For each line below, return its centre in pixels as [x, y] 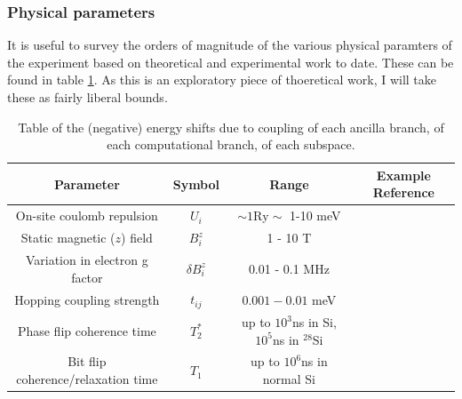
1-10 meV [315, 215]
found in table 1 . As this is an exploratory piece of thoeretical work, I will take [222, 80]
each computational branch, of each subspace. [231, 144]
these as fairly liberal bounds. [88, 97]
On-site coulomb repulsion [87, 215]
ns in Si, [314, 322]
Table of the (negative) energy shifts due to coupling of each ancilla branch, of [231, 127]
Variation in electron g [87, 259]
